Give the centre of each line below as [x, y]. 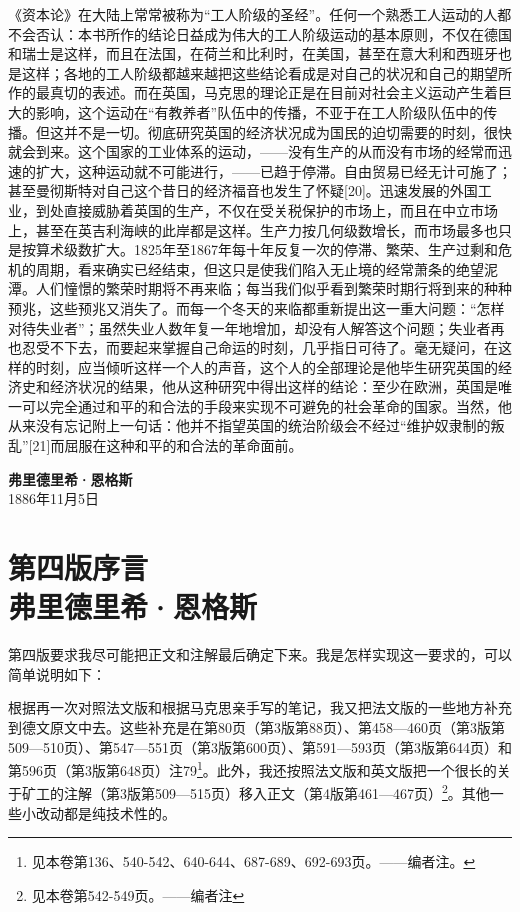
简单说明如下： [57, 673]
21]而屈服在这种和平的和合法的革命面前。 [167, 445]
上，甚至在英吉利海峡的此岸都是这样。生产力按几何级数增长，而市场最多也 [253, 229]
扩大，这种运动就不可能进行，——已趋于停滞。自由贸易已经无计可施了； [273, 170]
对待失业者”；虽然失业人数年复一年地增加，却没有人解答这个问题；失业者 [249, 327]
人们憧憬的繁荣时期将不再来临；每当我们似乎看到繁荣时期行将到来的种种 [273, 288]
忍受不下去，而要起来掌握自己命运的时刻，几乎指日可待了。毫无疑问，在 [259, 347]
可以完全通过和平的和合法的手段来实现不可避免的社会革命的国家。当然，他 [266, 405]
